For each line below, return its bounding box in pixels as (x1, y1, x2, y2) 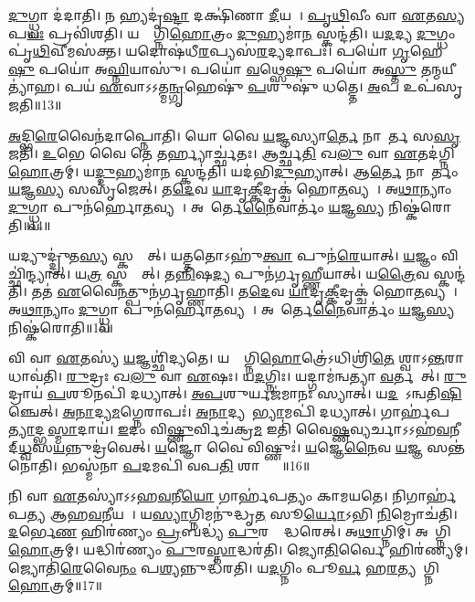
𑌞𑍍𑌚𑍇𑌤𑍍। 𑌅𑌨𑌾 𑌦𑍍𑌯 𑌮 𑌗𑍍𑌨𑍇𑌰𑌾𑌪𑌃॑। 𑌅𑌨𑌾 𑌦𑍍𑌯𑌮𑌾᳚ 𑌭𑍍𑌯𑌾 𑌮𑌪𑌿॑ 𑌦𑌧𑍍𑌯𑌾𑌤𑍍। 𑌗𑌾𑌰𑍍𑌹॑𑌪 (8, 401, 449, 420)
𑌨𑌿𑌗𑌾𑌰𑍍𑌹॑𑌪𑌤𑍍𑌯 (392, 486, 457, 505)
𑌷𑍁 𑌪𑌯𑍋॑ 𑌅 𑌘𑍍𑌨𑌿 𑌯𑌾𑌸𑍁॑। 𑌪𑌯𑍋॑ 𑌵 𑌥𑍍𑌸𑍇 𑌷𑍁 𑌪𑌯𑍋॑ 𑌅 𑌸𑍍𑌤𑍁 (8, 58, 417, 78)
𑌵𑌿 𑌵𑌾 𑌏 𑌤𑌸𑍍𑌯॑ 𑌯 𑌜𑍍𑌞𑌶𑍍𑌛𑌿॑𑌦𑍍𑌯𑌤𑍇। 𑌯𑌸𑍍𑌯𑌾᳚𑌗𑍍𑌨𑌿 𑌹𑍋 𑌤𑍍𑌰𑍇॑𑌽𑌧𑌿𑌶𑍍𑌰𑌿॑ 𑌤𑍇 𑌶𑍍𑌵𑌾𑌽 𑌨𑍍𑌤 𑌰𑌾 (8, 348, 465, 367)
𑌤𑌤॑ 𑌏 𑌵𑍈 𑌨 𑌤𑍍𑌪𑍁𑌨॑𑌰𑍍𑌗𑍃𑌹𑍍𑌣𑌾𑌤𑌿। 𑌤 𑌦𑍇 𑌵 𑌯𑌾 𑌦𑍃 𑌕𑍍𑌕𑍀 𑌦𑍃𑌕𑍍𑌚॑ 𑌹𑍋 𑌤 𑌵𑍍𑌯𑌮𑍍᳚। (31, 281, 458, 301)
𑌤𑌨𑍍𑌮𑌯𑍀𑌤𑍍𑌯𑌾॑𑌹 (420, 58, 457, 78)
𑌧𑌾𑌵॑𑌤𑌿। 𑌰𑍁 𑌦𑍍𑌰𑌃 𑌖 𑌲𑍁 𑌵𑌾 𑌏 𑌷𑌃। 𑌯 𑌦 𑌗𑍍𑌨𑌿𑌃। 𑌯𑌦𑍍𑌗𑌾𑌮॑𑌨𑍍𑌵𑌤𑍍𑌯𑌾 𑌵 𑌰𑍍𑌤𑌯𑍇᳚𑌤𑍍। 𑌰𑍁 (8, 365, 467, 385)
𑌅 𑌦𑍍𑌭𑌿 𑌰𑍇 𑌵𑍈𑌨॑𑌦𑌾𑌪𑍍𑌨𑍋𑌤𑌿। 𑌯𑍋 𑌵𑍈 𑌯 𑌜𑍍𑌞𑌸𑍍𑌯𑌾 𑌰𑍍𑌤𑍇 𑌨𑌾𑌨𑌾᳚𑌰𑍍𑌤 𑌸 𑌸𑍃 (8, 125, 461, 144)
